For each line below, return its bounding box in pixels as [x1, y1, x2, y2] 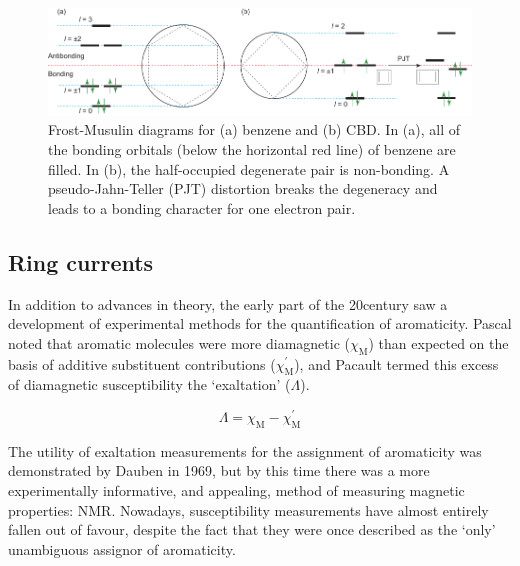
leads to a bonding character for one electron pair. [48, 197, 356, 218]
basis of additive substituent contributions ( [8, 353, 276, 374]
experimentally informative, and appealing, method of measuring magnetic [8, 479, 465, 500]
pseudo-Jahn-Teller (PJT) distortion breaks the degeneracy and [48, 178, 438, 199]
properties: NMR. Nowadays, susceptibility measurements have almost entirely [8, 499, 489, 520]
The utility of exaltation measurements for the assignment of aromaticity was [8, 440, 482, 461]
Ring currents [8, 246, 154, 277]
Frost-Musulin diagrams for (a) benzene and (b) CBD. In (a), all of [48, 119, 461, 140]
